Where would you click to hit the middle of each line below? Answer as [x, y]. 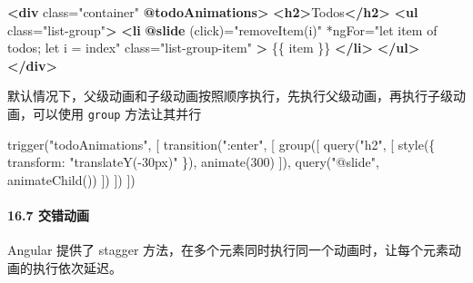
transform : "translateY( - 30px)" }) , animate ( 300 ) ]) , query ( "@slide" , [193, 162]
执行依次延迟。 [77, 267]
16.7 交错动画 [48, 215]
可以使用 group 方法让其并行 [117, 113]
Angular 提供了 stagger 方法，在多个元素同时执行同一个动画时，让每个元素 [228, 250]
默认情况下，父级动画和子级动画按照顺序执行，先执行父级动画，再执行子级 [230, 96]
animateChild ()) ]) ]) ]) [71, 179]
